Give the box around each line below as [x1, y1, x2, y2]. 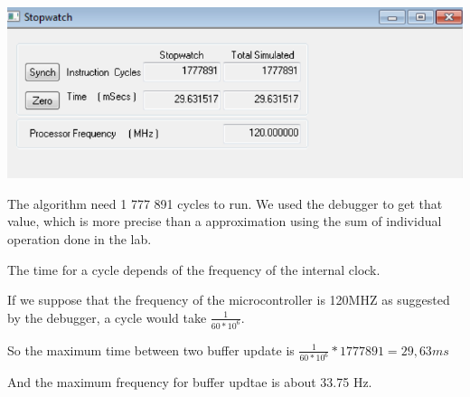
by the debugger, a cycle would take [7, 307, 207, 326]
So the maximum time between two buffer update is [7, 340, 295, 359]
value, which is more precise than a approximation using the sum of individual [7, 212, 442, 231]
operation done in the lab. [7, 229, 152, 248]
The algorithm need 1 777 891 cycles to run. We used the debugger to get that [7, 194, 443, 213]
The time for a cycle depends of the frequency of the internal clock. [7, 260, 381, 279]
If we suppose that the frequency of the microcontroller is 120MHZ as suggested [7, 290, 450, 309]
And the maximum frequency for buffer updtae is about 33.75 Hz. [7, 373, 372, 392]
